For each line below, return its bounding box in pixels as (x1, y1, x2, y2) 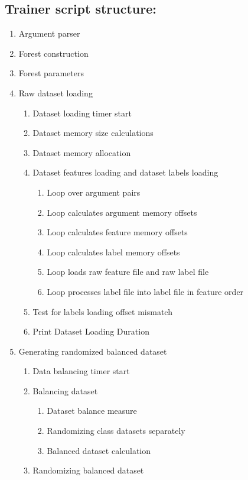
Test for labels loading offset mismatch (32, 305, 172, 317)
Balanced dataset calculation (47, 444, 151, 456)
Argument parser (18, 27, 80, 40)
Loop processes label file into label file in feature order (47, 285, 244, 297)
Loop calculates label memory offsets (47, 245, 180, 258)
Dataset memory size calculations (32, 127, 154, 139)
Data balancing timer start (32, 365, 130, 377)
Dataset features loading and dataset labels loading (32, 166, 218, 179)
